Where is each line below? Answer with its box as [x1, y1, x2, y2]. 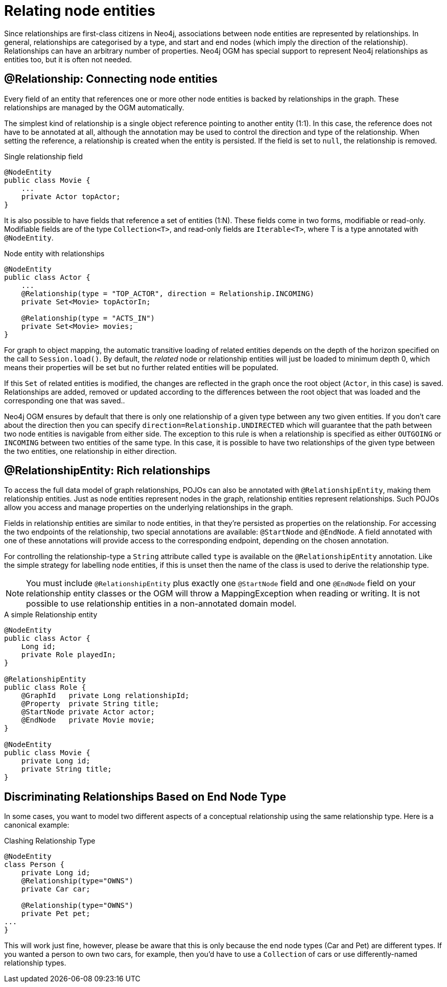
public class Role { [4, 683, 86, 692]
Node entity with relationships [4, 249, 105, 258]
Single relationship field [4, 152, 83, 161]
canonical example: [4, 821, 69, 830]
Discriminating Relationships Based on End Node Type [4, 790, 287, 803]
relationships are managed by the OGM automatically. [4, 103, 184, 112]
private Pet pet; [21, 909, 90, 918]
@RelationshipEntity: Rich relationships [4, 464, 210, 477]
